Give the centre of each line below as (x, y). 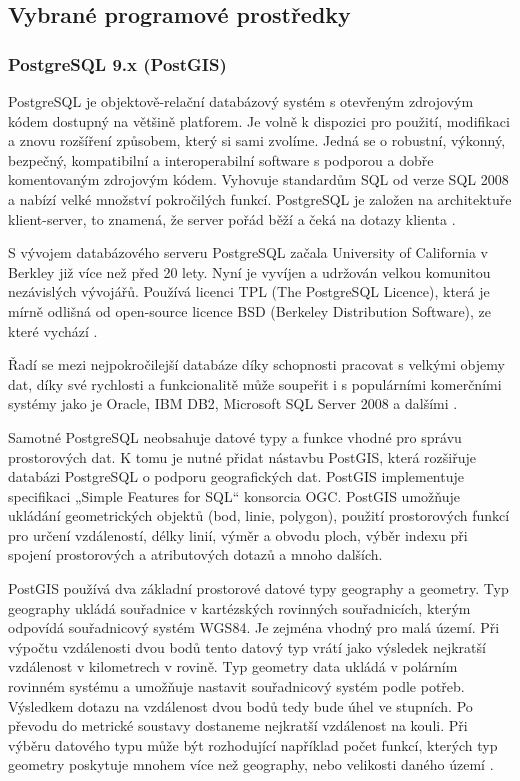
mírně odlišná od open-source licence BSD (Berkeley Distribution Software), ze (250, 310)
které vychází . (53, 330)
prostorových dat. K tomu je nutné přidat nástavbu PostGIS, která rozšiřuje (242, 456)
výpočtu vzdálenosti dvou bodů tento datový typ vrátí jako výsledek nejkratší (247, 646)
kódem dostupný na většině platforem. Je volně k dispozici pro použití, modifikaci (259, 120)
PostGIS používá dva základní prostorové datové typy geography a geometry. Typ (258, 588)
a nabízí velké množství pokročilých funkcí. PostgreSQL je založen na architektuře (260, 198)
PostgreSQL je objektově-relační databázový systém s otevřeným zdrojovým (241, 101)
